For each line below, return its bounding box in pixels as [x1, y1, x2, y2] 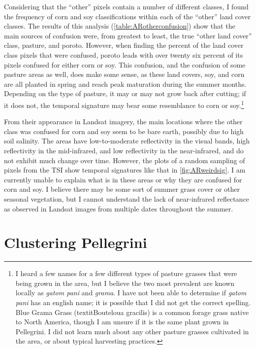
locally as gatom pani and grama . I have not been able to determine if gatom [15, 287, 247, 298]
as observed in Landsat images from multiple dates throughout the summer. [4, 203, 233, 213]
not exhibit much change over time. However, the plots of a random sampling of [4, 155, 245, 165]
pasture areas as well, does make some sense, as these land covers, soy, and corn [4, 69, 245, 79]
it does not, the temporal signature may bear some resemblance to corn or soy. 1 [4, 98, 244, 110]
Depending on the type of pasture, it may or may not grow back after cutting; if [4, 88, 246, 99]
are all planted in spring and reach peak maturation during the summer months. [4, 78, 247, 89]
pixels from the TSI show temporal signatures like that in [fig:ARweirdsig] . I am [4, 165, 246, 175]
